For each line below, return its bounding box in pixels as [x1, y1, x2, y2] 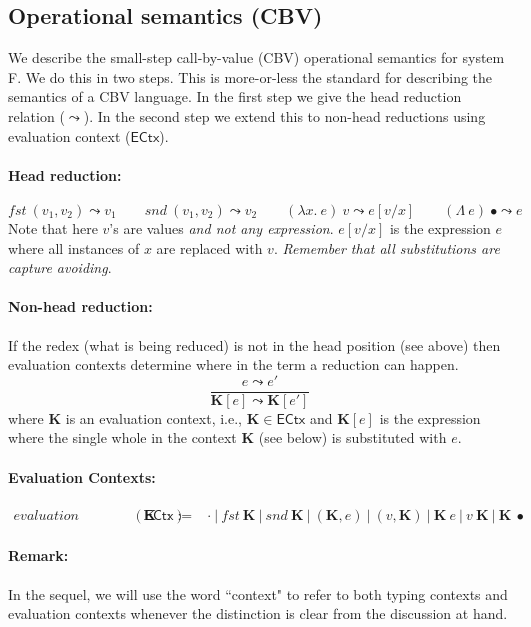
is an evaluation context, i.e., [65, 407, 243, 428]
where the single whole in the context [8, 427, 237, 448]
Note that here [8, 217, 98, 238]
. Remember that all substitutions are [273, 237, 500, 258]
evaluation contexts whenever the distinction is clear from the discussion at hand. [8, 603, 508, 624]
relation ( [8, 105, 65, 126]
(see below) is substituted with [258, 427, 447, 448]
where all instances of [8, 237, 140, 258]
